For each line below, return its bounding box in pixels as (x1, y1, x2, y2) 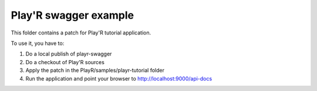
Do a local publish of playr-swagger (25, 50, 112, 58)
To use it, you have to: (11, 40, 65, 47)
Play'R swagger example (11, 9, 134, 22)
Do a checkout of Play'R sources (25, 58, 105, 65)
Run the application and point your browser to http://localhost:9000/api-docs (25, 75, 213, 82)
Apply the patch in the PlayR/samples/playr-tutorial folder (25, 67, 164, 74)
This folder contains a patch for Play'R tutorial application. (11, 29, 151, 36)
